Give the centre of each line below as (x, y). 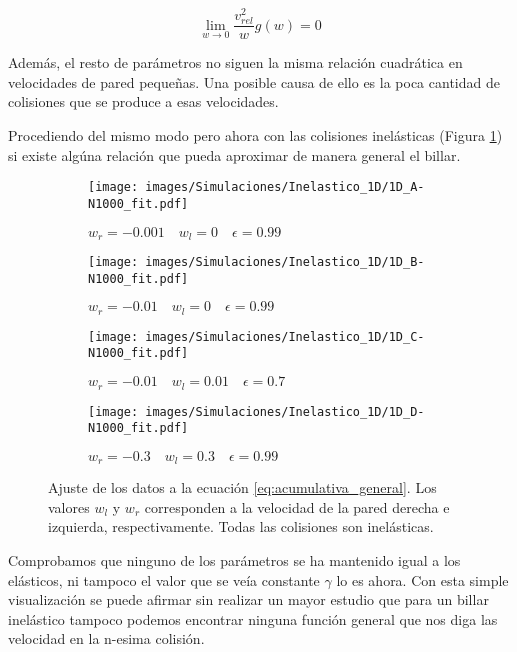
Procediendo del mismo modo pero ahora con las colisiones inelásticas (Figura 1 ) (255, 135)
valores (69, 506)
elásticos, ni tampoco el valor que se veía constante (164, 579)
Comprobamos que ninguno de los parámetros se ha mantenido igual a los (234, 560)
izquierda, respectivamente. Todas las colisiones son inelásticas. (241, 526)
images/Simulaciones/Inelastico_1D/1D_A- (285, 187)
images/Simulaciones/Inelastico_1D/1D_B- (285, 262)
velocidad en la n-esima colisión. (106, 638)
